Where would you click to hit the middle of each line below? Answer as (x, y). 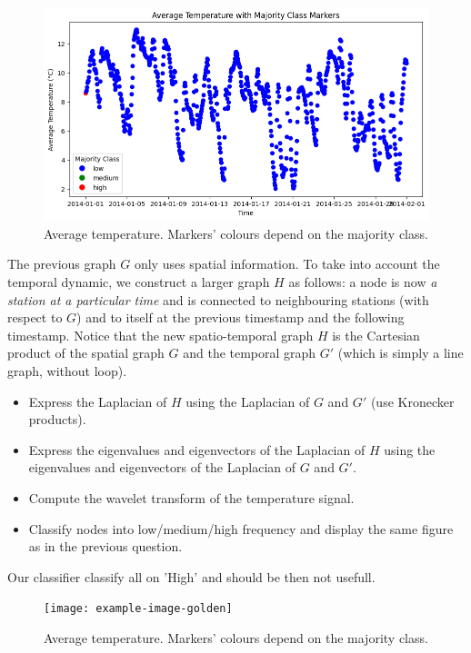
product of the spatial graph (86, 353)
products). (57, 419)
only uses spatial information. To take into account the (287, 264)
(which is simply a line (401, 353)
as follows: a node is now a (363, 282)
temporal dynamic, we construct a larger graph (139, 282)
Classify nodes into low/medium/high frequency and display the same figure (241, 528)
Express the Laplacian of (98, 401)
